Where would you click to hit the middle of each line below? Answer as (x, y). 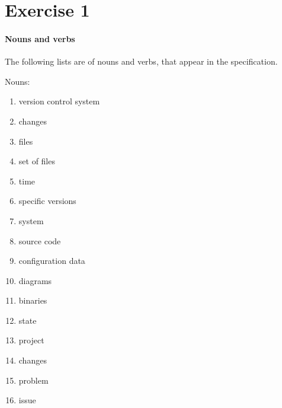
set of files (37, 161)
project (31, 340)
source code (40, 240)
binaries (33, 300)
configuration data (52, 261)
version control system (59, 101)
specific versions (47, 201)
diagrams (35, 280)
